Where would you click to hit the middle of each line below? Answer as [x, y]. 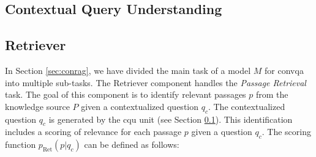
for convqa [284, 70]
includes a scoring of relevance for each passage [93, 132]
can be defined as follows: [132, 144]
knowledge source [37, 106]
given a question [222, 132]
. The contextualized [246, 106]
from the [272, 94]
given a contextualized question [140, 106]
